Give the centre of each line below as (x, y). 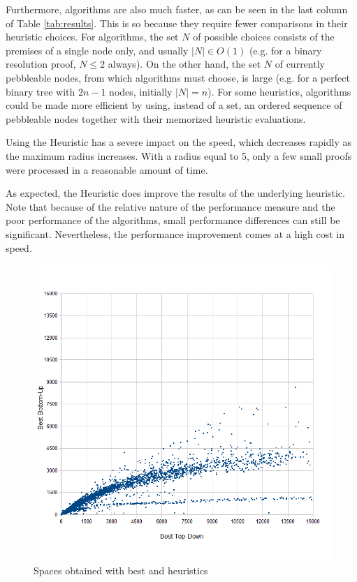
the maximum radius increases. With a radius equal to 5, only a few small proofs (179, 155)
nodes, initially (141, 91)
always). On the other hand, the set (184, 64)
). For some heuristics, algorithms (279, 91)
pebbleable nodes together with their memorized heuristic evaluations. (156, 118)
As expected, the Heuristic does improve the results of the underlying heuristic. (175, 193)
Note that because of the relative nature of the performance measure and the (170, 206)
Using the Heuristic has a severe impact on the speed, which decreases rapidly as (178, 142)
